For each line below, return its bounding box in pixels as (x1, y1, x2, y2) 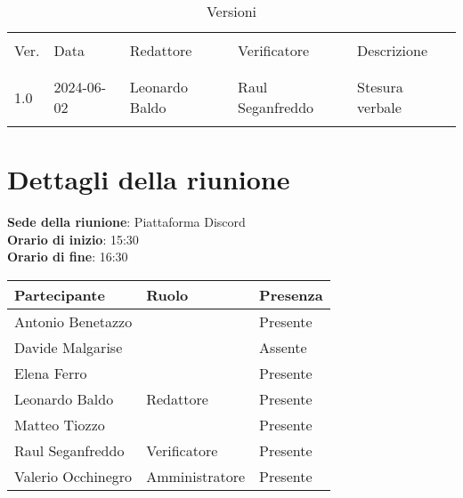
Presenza (259, 284, 323, 305)
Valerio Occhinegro (14, 465, 133, 486)
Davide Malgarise (14, 336, 123, 357)
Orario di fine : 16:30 (7, 247, 128, 266)
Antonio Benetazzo (14, 310, 133, 332)
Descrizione (357, 40, 428, 60)
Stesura (357, 76, 403, 97)
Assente (259, 336, 307, 357)
